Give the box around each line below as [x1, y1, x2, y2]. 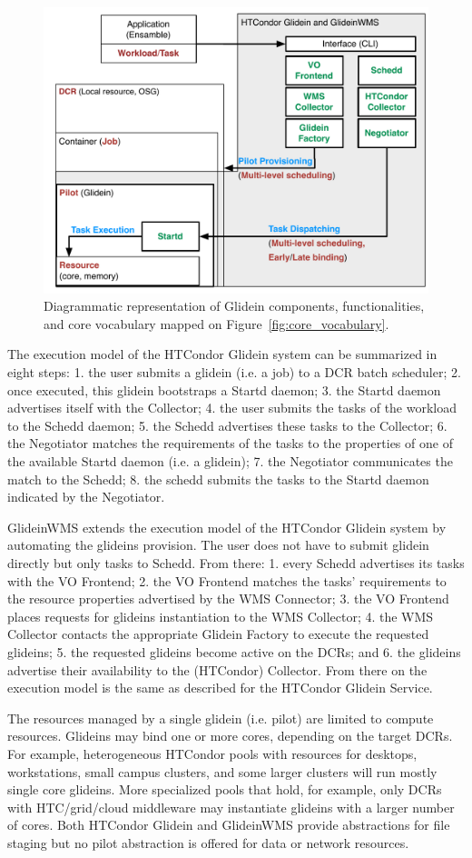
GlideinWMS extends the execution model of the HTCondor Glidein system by [7, 517, 447, 536]
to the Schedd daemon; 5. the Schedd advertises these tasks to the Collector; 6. [7, 415, 447, 434]
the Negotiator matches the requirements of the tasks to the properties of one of [7, 434, 453, 453]
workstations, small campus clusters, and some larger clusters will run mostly [7, 762, 438, 781]
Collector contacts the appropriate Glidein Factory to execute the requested [7, 624, 429, 643]
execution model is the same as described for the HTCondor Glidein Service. [7, 678, 433, 697]
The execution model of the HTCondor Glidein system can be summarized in [7, 344, 438, 364]
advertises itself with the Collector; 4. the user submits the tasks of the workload [7, 398, 457, 417]
